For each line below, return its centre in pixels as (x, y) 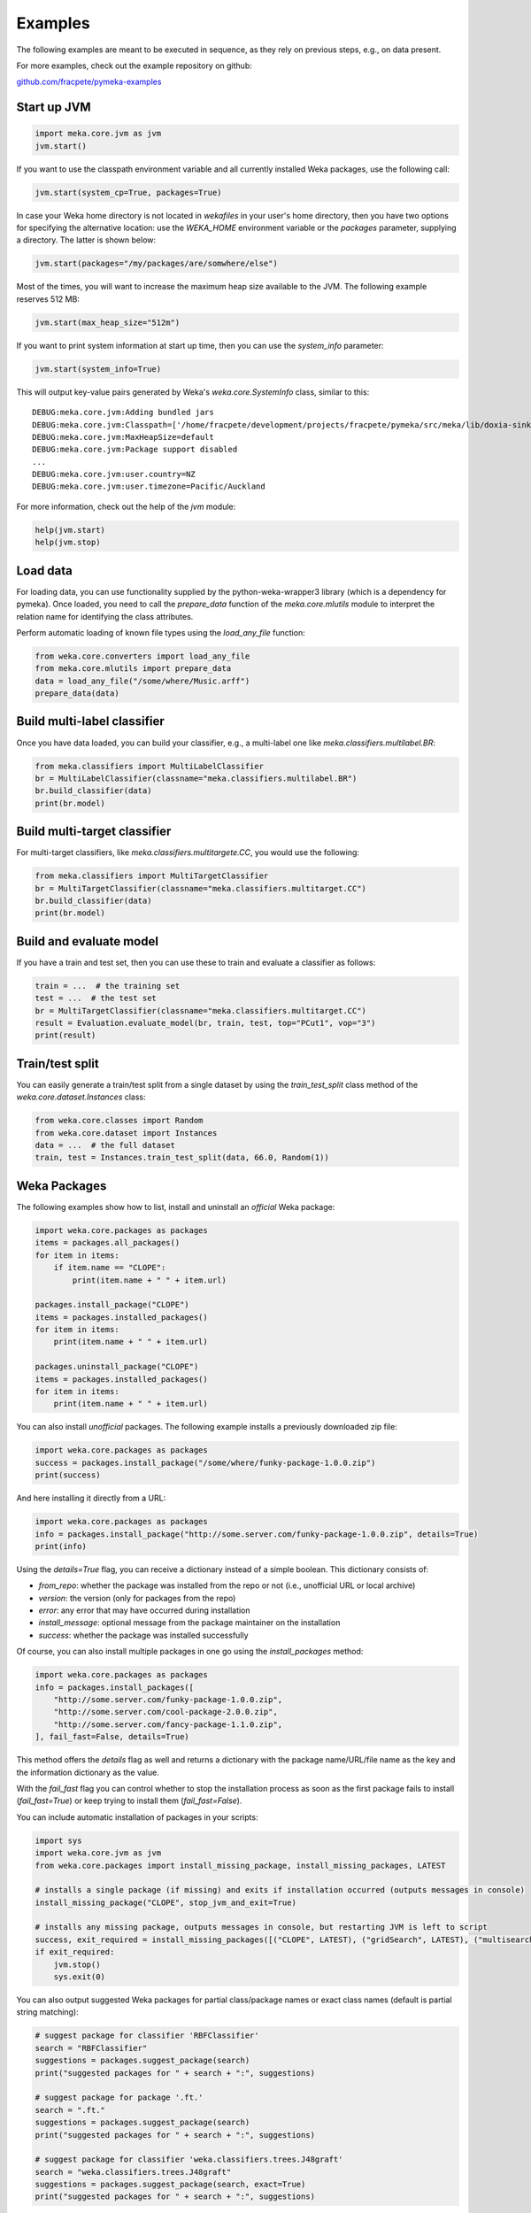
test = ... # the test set (96, 999)
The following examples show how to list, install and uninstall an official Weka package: (176, 1207)
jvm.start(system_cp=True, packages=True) (128, 192)
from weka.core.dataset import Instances (126, 1133)
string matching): (47, 2012)
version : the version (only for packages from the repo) (137, 1598)
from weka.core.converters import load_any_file (142, 656)
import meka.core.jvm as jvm (98, 134)
